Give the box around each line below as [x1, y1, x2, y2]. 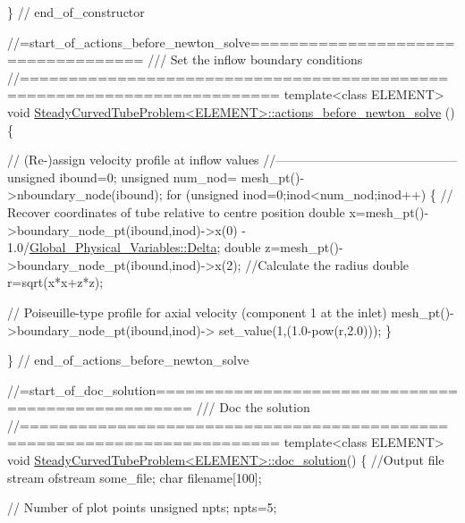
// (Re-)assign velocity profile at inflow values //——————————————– [7, 150, 458, 169]
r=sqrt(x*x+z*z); [7, 273, 104, 291]
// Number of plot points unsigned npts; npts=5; [7, 498, 277, 517]
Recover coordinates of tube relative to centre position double [7, 202, 345, 221]
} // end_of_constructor [7, 3, 145, 21]
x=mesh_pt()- [349, 202, 429, 221]
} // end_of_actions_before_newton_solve [7, 350, 249, 369]
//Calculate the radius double [245, 255, 410, 274]
